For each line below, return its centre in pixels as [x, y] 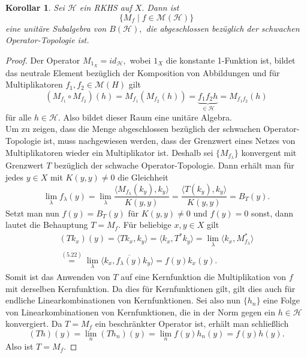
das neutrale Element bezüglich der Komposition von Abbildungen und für [143, 72]
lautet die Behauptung [47, 225]
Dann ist [163, 7]
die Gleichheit [143, 177]
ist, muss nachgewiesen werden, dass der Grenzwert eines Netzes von [169, 140]
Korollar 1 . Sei [35, 7]
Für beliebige [147, 225]
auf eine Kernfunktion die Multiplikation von [204, 276]
